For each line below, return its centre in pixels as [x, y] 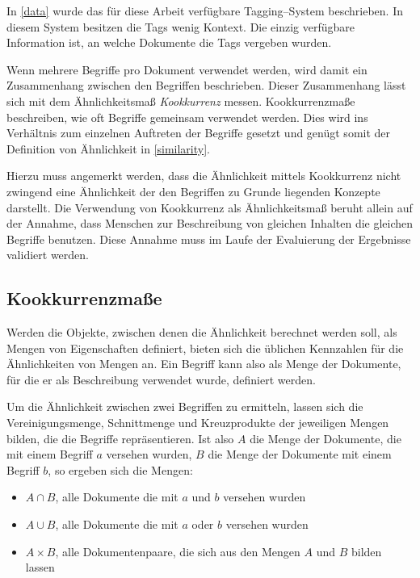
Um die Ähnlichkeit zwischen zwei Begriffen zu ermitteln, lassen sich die [185, 406]
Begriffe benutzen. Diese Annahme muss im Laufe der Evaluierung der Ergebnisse [209, 239]
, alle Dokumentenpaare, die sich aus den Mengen [178, 551]
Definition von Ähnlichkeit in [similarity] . [108, 148]
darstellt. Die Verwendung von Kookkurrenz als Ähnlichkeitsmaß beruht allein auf [210, 207]
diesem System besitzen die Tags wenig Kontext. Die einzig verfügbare [181, 26]
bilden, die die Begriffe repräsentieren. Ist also [120, 438]
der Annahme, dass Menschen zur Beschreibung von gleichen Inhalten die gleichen [210, 223]
